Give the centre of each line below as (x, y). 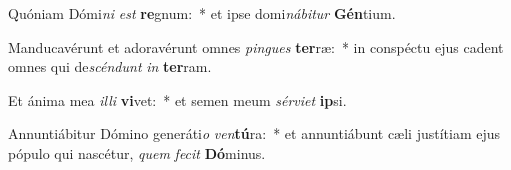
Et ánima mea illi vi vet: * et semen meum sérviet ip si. (177, 99)
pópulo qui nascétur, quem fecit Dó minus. (137, 152)
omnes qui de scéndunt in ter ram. (110, 66)
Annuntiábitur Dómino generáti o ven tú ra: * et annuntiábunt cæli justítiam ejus (254, 133)
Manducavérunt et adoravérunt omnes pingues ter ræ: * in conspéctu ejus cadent (256, 46)
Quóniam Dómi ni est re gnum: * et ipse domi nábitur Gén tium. (202, 13)
